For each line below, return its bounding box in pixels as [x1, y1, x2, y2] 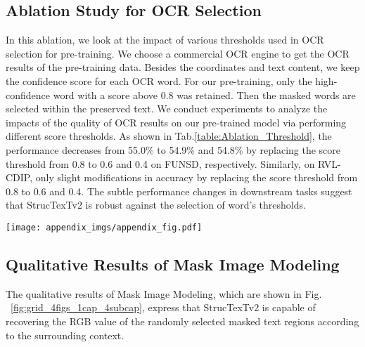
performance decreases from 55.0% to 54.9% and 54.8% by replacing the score [6, 142, 341, 157]
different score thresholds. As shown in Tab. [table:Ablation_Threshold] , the [6, 129, 332, 143]
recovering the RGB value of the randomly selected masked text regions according [6, 313, 359, 328]
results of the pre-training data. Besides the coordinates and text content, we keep [6, 60, 360, 74]
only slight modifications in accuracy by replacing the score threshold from [35, 170, 358, 185]
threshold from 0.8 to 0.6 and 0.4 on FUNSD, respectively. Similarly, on [6, 156, 315, 171]
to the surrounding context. [6, 327, 124, 342]
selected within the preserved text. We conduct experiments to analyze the [6, 101, 328, 116]
